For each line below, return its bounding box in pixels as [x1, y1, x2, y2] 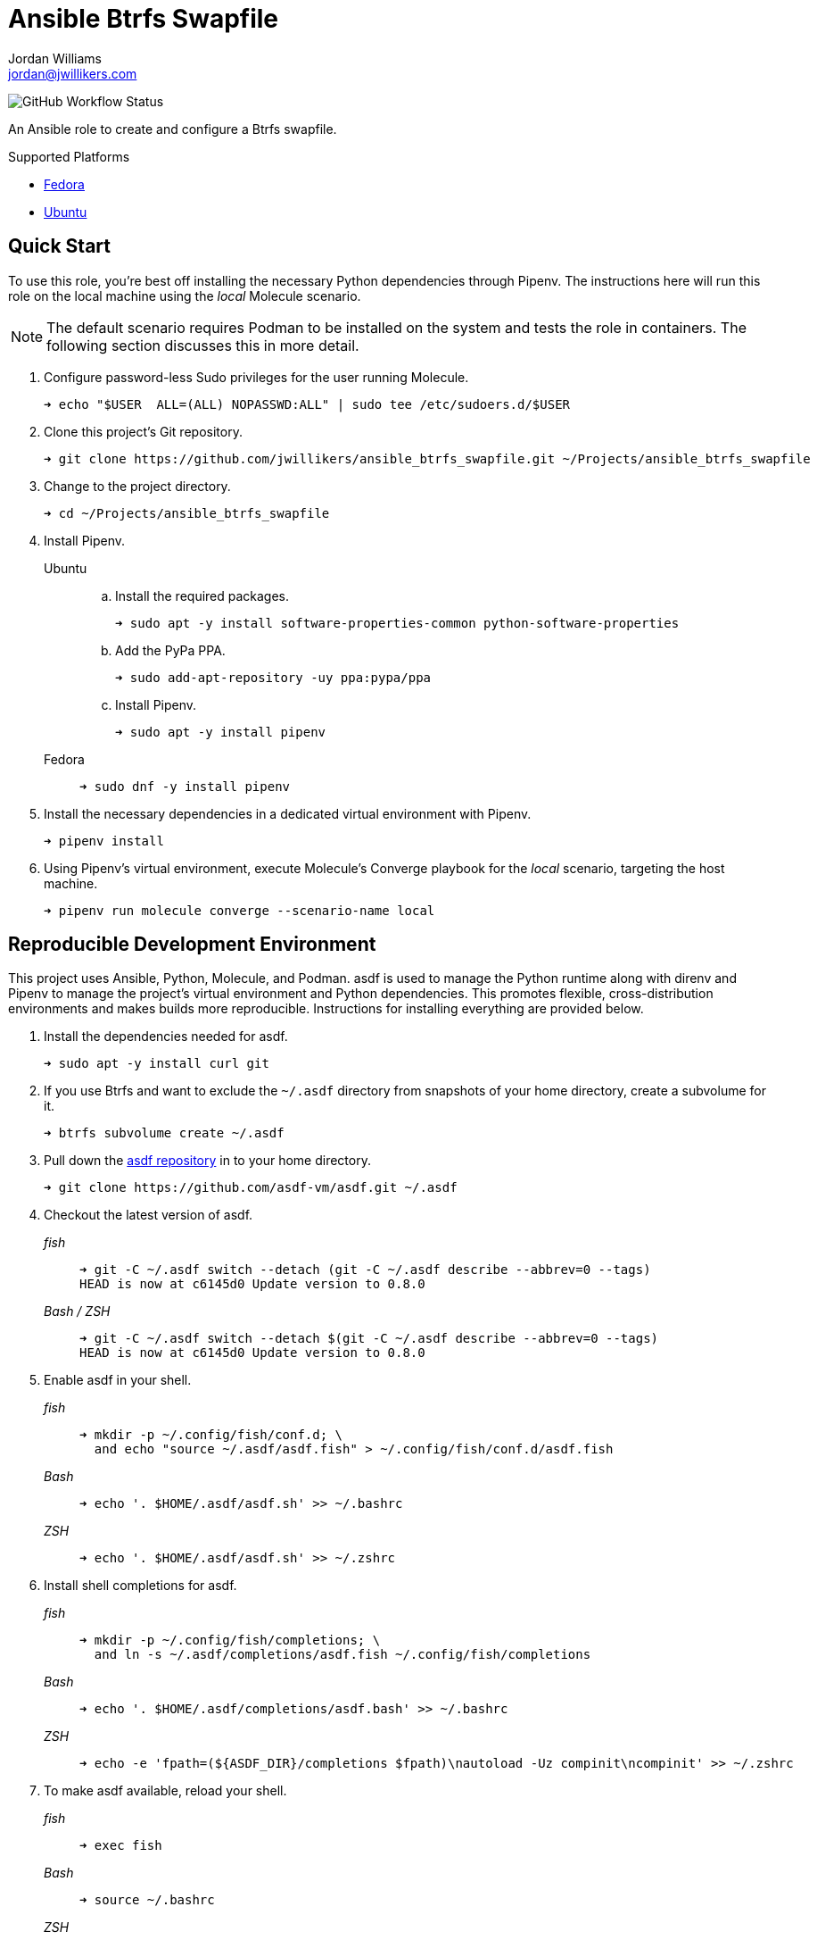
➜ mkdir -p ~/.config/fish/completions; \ [79, 1633, 381, 1648]
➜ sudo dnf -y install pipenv [79, 778, 291, 794]
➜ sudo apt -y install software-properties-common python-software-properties [115, 615, 680, 630]
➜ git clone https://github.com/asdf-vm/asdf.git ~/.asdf [44, 1180, 458, 1195]
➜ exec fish [79, 1838, 162, 1853]
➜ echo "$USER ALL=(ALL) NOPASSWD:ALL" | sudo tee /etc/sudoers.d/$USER [44, 396, 571, 412]
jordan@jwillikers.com [8, 65, 137, 81]
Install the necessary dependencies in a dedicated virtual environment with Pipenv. [44, 805, 532, 821]
